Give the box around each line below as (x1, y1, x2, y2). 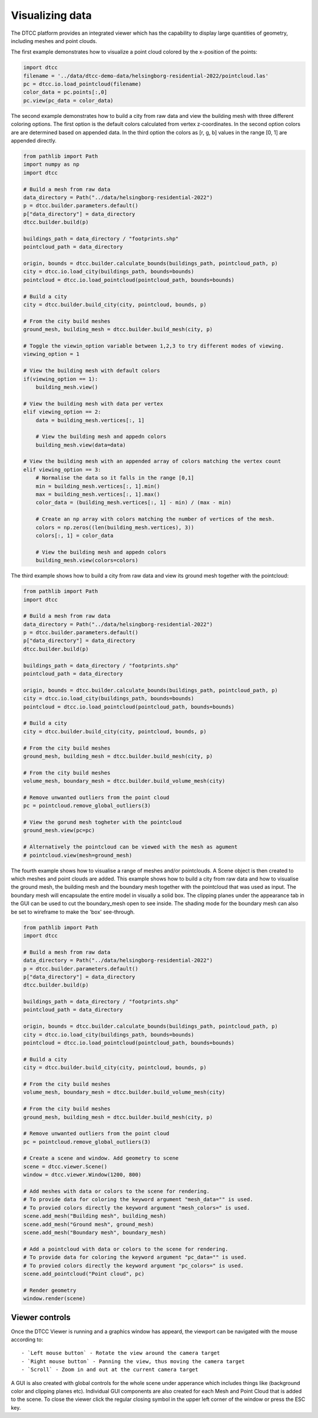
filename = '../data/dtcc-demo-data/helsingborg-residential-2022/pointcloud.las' (23, 72, 269, 79)
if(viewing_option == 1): (23, 375, 98, 382)
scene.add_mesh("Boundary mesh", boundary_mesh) (23, 1229, 167, 1236)
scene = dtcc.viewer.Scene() (23, 1163, 108, 1170)
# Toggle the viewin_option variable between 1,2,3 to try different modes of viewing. (23, 342, 284, 349)
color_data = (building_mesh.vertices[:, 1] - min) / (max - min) (35, 499, 232, 506)
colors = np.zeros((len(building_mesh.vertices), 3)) (35, 524, 194, 530)
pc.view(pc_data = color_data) (23, 97, 114, 104)
